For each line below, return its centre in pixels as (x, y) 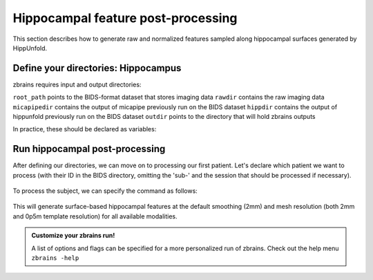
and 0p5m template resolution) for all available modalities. (95, 216)
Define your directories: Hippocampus (97, 68)
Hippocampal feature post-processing (125, 18)
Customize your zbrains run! (73, 236)
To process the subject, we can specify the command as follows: (105, 191)
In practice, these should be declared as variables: (85, 129)
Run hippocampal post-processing (89, 149)
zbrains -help (55, 258)
